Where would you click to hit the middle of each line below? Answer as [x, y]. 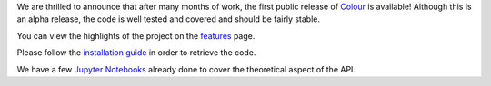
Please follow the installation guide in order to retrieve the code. [136, 53]
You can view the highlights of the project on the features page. [136, 35]
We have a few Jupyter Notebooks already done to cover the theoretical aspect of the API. [186, 69]
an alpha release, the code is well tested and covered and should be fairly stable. [168, 19]
